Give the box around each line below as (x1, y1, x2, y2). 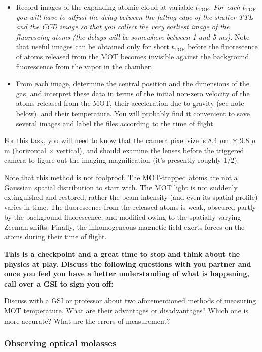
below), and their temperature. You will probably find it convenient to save (16, 108, 250, 118)
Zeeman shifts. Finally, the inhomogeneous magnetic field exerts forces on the (4, 221, 245, 232)
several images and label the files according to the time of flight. (16, 118, 215, 128)
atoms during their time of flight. (4, 231, 107, 242)
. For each (209, 2, 240, 12)
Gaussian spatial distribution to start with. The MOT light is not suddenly (4, 182, 238, 192)
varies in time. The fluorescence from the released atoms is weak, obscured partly (4, 201, 256, 212)
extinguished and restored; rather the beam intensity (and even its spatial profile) (4, 192, 258, 202)
